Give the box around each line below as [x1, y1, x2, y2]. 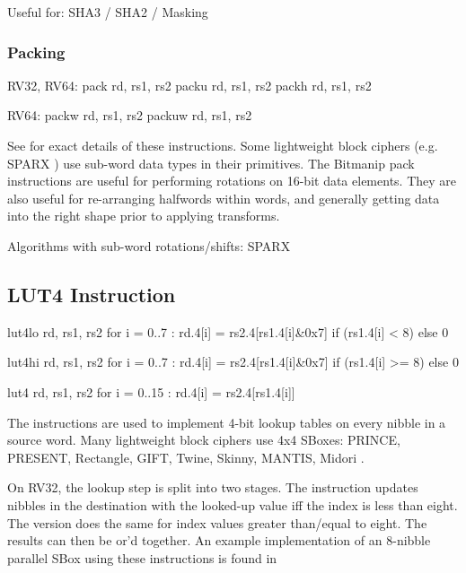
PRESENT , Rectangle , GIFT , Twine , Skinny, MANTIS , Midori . [7, 447, 365, 466]
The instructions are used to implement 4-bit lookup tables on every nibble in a [7, 412, 446, 431]
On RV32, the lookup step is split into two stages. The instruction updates [7, 478, 418, 497]
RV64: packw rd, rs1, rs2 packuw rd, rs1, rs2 [7, 106, 252, 125]
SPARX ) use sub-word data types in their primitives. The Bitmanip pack [7, 153, 415, 172]
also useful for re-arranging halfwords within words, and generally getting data [7, 188, 440, 207]
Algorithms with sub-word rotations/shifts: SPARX [7, 236, 291, 255]
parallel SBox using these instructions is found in [7, 548, 277, 567]
